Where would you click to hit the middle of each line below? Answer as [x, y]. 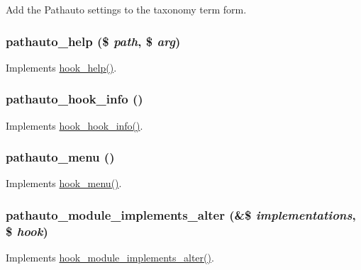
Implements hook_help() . [61, 67]
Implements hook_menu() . [64, 183]
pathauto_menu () [60, 157]
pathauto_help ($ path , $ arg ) [93, 41]
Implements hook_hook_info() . [74, 125]
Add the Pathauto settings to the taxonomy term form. [126, 9]
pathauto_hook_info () [74, 99]
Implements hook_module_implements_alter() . [110, 258]
